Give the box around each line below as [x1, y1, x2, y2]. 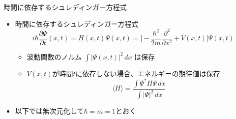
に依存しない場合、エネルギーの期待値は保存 [75, 68, 220, 78]
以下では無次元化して [15, 106, 84, 116]
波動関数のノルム [27, 51, 82, 61]
